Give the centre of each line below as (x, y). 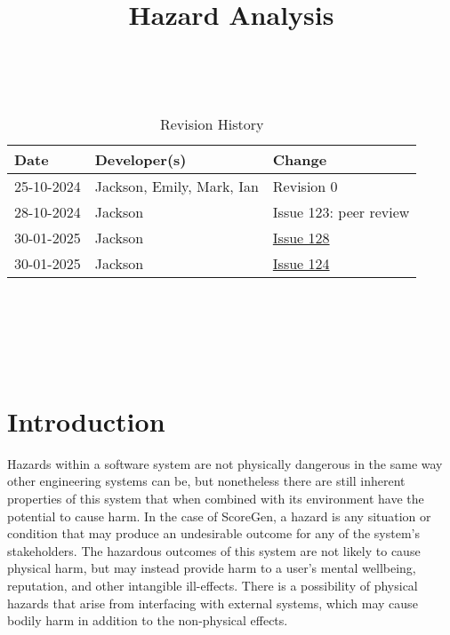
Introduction (86, 421)
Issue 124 (301, 263)
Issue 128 (301, 237)
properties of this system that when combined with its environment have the (216, 499)
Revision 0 (305, 186)
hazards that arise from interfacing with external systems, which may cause (213, 603)
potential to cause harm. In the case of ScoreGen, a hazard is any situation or (219, 516)
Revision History (212, 123)
